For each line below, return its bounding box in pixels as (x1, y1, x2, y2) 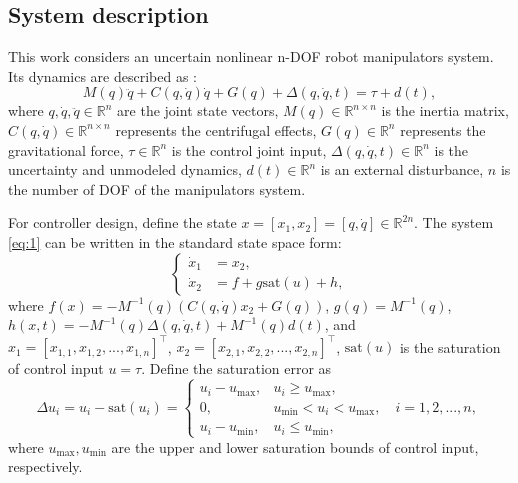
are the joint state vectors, (117, 100, 279, 121)
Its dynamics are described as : (8, 65, 197, 86)
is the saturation (399, 336, 501, 357)
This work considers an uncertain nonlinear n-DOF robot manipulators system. (8, 46, 494, 67)
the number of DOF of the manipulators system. (8, 178, 306, 199)
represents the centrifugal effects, (115, 119, 317, 140)
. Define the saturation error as (141, 358, 332, 379)
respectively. (8, 456, 83, 477)
